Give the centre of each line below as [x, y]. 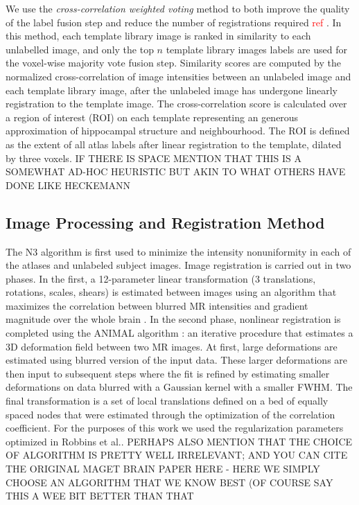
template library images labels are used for [256, 49]
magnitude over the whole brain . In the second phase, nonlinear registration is [173, 319]
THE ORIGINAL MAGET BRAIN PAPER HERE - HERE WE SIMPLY [163, 469]
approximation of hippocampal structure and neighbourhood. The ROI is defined [178, 131]
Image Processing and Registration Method [165, 222]
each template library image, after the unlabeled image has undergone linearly [172, 90]
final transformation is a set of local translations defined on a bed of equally [167, 401]
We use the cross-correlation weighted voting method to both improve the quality [178, 8]
